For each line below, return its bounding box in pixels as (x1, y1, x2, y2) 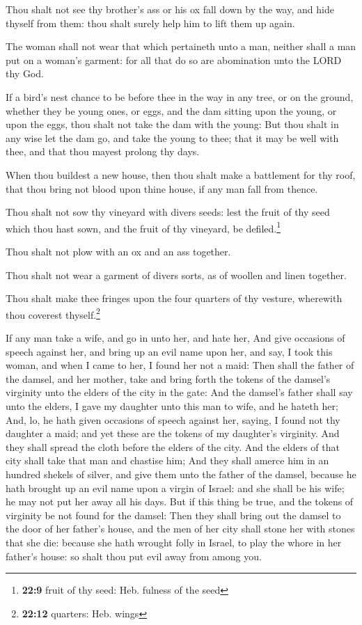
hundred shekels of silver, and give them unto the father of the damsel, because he (6, 466, 356, 481)
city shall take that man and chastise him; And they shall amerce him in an (6, 453, 329, 468)
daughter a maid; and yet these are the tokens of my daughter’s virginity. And (6, 426, 340, 441)
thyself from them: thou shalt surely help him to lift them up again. (6, 15, 295, 30)
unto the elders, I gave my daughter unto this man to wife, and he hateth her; (6, 398, 338, 413)
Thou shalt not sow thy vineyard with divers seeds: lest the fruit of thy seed (6, 205, 330, 219)
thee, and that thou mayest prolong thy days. (6, 144, 200, 159)
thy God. (6, 66, 44, 81)
